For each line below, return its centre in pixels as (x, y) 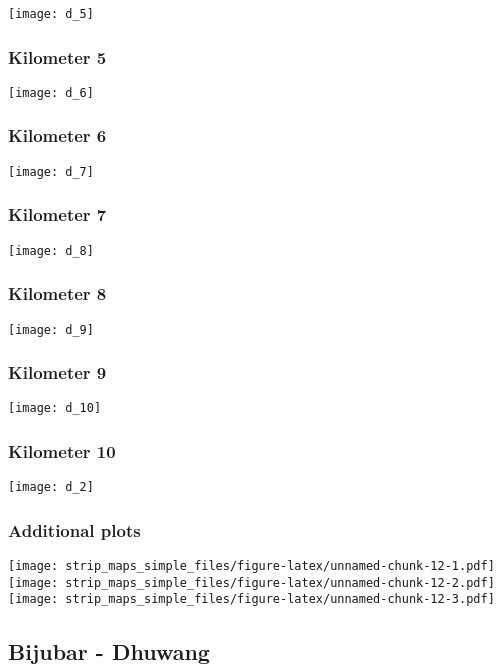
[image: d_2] (51, 487)
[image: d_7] (51, 171)
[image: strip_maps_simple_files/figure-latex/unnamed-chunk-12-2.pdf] (251, 582)
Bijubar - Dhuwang (109, 651)
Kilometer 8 (57, 293)
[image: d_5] (51, 14)
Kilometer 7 (57, 214)
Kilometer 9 (57, 372)
